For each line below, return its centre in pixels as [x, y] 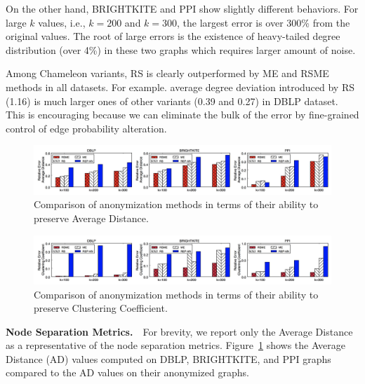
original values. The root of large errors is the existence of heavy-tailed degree [173, 36]
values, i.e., [62, 22]
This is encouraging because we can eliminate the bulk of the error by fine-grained [182, 115]
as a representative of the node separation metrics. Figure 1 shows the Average [175, 345]
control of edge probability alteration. [86, 128]
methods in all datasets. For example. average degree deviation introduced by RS [180, 87]
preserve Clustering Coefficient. [101, 308]
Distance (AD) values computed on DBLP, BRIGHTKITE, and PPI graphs [168, 358]
